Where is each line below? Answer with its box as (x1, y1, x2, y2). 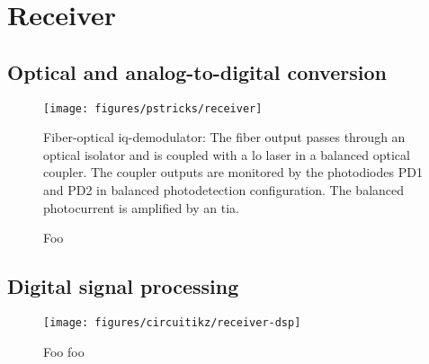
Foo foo (43, 342, 85, 360)
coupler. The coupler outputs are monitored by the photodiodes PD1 (43, 163, 423, 182)
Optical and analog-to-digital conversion (7, 58, 387, 85)
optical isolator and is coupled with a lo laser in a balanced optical (43, 145, 410, 164)
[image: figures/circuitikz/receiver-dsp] (43, 316, 301, 329)
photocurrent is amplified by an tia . (43, 198, 239, 217)
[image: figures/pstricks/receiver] (43, 102, 263, 115)
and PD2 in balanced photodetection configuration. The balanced (43, 181, 405, 200)
